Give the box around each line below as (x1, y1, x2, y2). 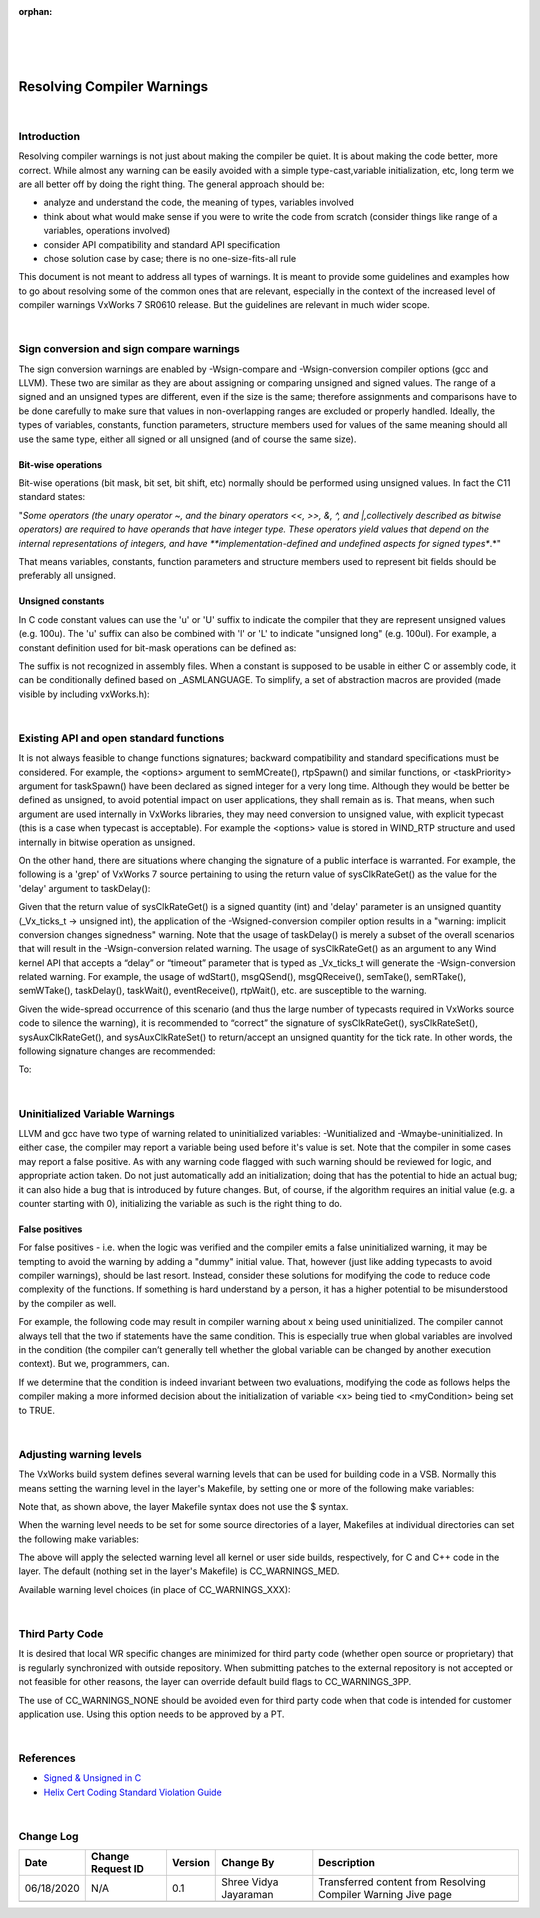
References (18, 1751, 76, 1765)
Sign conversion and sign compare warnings (18, 342, 240, 356)
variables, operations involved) (43, 225, 171, 237)
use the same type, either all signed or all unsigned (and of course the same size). (18, 433, 357, 445)
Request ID (90, 1862, 144, 1876)
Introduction (18, 129, 80, 143)
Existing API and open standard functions (18, 731, 225, 745)
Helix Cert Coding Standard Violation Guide (43, 1786, 222, 1798)
